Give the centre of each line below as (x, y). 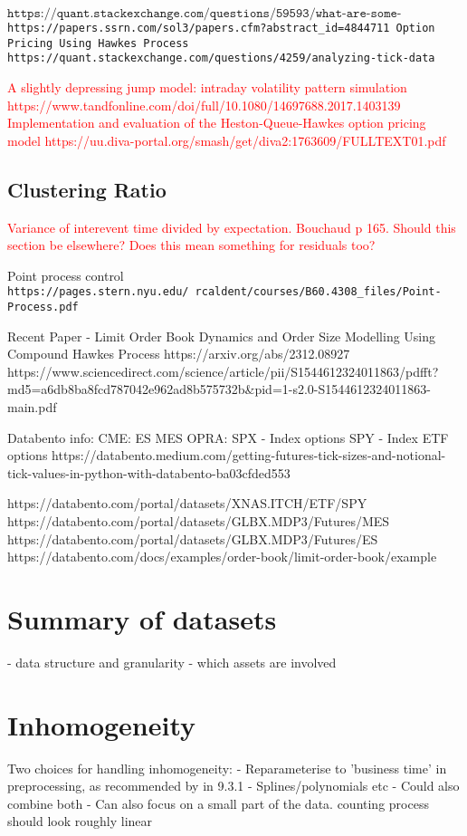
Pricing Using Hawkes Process (98, 43)
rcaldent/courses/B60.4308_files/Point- (318, 292)
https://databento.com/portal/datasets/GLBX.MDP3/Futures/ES (193, 538)
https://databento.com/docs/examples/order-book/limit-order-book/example (222, 557)
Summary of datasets (142, 618)
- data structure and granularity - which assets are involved (172, 662)
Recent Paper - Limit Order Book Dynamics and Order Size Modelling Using (222, 336)
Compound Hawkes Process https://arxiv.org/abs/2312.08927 (179, 354)
